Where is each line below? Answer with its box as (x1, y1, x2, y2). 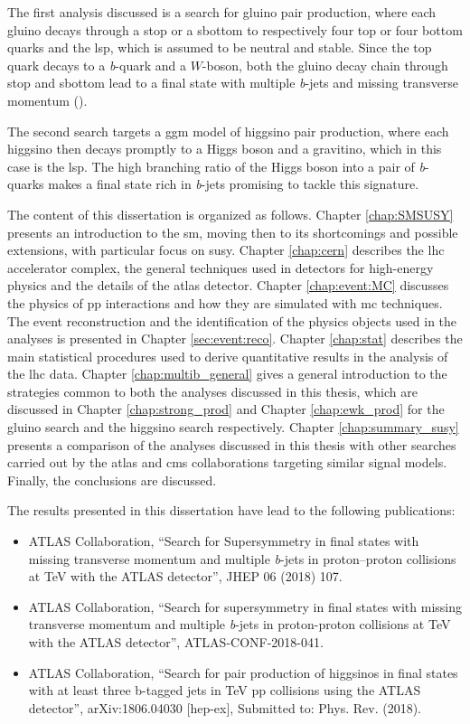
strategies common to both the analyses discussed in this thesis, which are (7, 381, 418, 400)
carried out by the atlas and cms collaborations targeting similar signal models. (7, 453, 447, 472)
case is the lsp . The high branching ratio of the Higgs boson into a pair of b (7, 156, 425, 175)
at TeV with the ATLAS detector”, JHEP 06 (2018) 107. (28, 567, 343, 586)
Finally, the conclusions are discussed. (7, 470, 217, 489)
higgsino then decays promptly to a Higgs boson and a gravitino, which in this (7, 139, 442, 158)
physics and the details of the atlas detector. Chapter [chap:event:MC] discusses (7, 276, 449, 295)
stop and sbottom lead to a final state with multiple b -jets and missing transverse (7, 73, 459, 92)
